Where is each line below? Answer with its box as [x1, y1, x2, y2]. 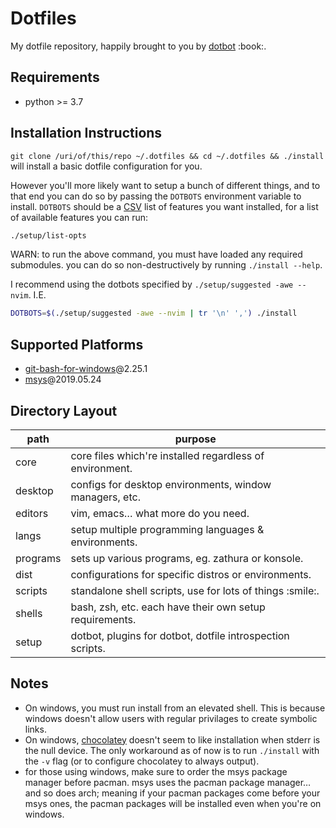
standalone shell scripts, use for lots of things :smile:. [70, 583, 320, 597]
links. [24, 723, 47, 735]
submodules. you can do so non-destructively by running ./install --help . [10, 259, 323, 271]
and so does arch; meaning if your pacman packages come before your [24, 787, 321, 799]
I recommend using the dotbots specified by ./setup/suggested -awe [10, 278, 294, 291]
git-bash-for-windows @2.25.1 [24, 363, 148, 375]
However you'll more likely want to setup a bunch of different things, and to [10, 179, 321, 191]
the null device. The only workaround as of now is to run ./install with [24, 744, 320, 756]
